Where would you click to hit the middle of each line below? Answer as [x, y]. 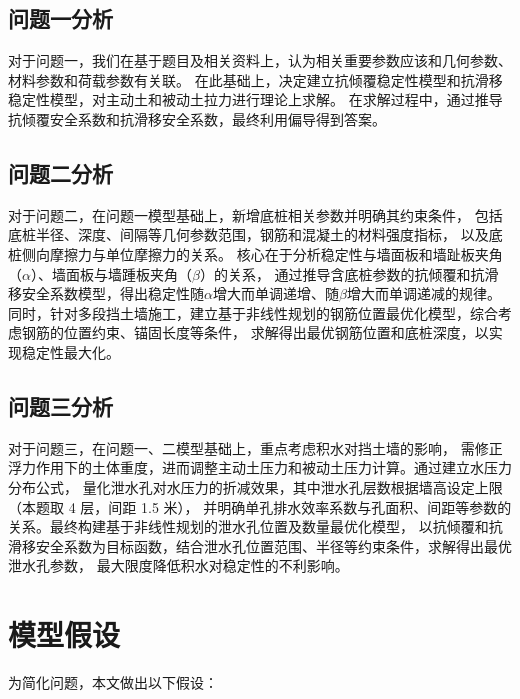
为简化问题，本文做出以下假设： [113, 682]
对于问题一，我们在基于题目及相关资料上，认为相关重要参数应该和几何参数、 [260, 60]
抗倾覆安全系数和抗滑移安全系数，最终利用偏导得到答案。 [197, 118]
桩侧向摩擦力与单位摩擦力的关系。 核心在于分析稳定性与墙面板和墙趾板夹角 [255, 253]
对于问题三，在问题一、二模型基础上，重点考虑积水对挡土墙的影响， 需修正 [255, 447]
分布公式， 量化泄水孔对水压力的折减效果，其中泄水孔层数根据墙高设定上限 [255, 486]
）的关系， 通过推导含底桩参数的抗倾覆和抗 [342, 273]
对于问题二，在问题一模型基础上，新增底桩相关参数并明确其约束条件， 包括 [255, 214]
